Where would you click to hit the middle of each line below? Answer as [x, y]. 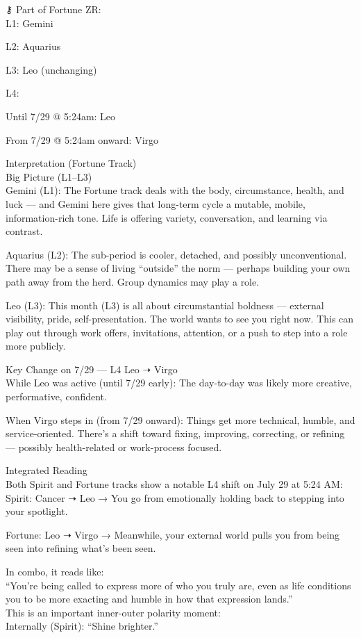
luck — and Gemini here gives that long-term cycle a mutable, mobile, [156, 203]
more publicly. [36, 346]
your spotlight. [37, 511]
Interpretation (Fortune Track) [71, 163]
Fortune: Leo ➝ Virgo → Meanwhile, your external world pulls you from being [173, 534]
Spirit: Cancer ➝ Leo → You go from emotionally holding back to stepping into [175, 497]
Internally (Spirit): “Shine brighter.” [82, 626]
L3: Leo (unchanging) [51, 69]
